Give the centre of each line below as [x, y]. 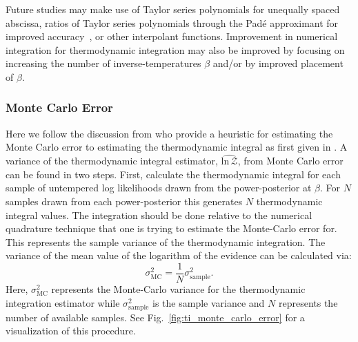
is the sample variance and [209, 302]
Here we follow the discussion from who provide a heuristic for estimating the [169, 133]
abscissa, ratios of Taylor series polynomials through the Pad [134, 22]
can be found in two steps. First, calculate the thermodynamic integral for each [173, 174]
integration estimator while [63, 302]
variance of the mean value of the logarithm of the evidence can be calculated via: [179, 255]
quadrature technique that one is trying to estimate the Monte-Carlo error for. [171, 228]
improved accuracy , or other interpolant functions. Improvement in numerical [172, 36]
